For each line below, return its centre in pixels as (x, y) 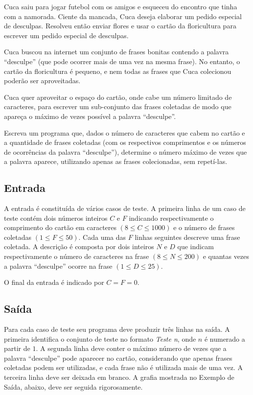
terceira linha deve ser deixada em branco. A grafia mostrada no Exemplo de (119, 377)
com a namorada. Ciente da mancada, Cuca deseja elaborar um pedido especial (123, 16)
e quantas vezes (226, 256)
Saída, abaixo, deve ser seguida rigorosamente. (73, 386)
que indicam (195, 246)
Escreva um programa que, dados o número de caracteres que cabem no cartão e (125, 132)
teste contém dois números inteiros (56, 218)
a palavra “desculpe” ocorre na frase (58, 266)
